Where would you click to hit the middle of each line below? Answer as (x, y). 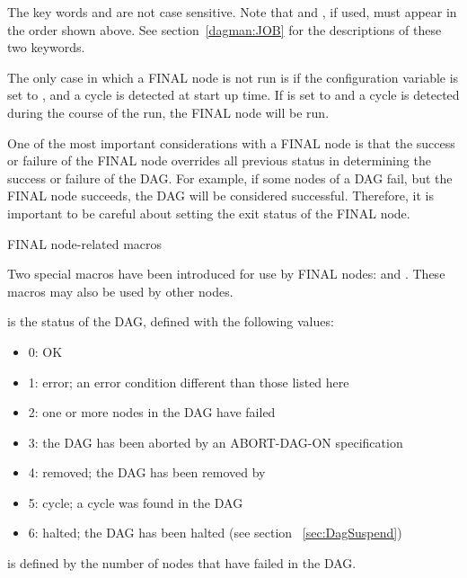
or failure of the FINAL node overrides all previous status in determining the (219, 160)
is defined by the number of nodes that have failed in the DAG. (182, 563)
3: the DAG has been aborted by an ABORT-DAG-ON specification (216, 442)
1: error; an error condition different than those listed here (189, 382)
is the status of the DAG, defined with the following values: (171, 321)
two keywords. (46, 47)
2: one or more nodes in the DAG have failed (152, 412)
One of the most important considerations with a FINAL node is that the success (231, 142)
